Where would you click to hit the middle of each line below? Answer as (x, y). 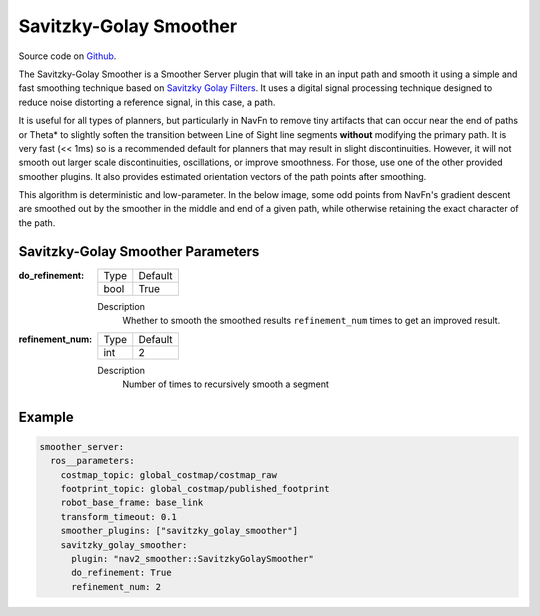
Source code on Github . (67, 56)
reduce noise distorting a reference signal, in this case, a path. (147, 102)
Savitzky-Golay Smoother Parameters (139, 251)
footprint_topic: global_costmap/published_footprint (195, 489)
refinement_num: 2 (116, 586)
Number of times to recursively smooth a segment (226, 384)
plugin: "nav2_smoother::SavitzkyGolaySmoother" (192, 559)
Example (46, 416)
